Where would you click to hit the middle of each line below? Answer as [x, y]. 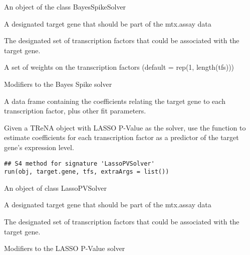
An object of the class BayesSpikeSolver [65, 7]
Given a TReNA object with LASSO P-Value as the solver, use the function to [125, 127]
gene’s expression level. [39, 147]
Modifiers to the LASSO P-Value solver [65, 248]
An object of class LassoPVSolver [55, 187]
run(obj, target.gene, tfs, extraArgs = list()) [87, 172]
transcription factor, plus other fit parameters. [75, 111]
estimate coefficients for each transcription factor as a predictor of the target [121, 137]
